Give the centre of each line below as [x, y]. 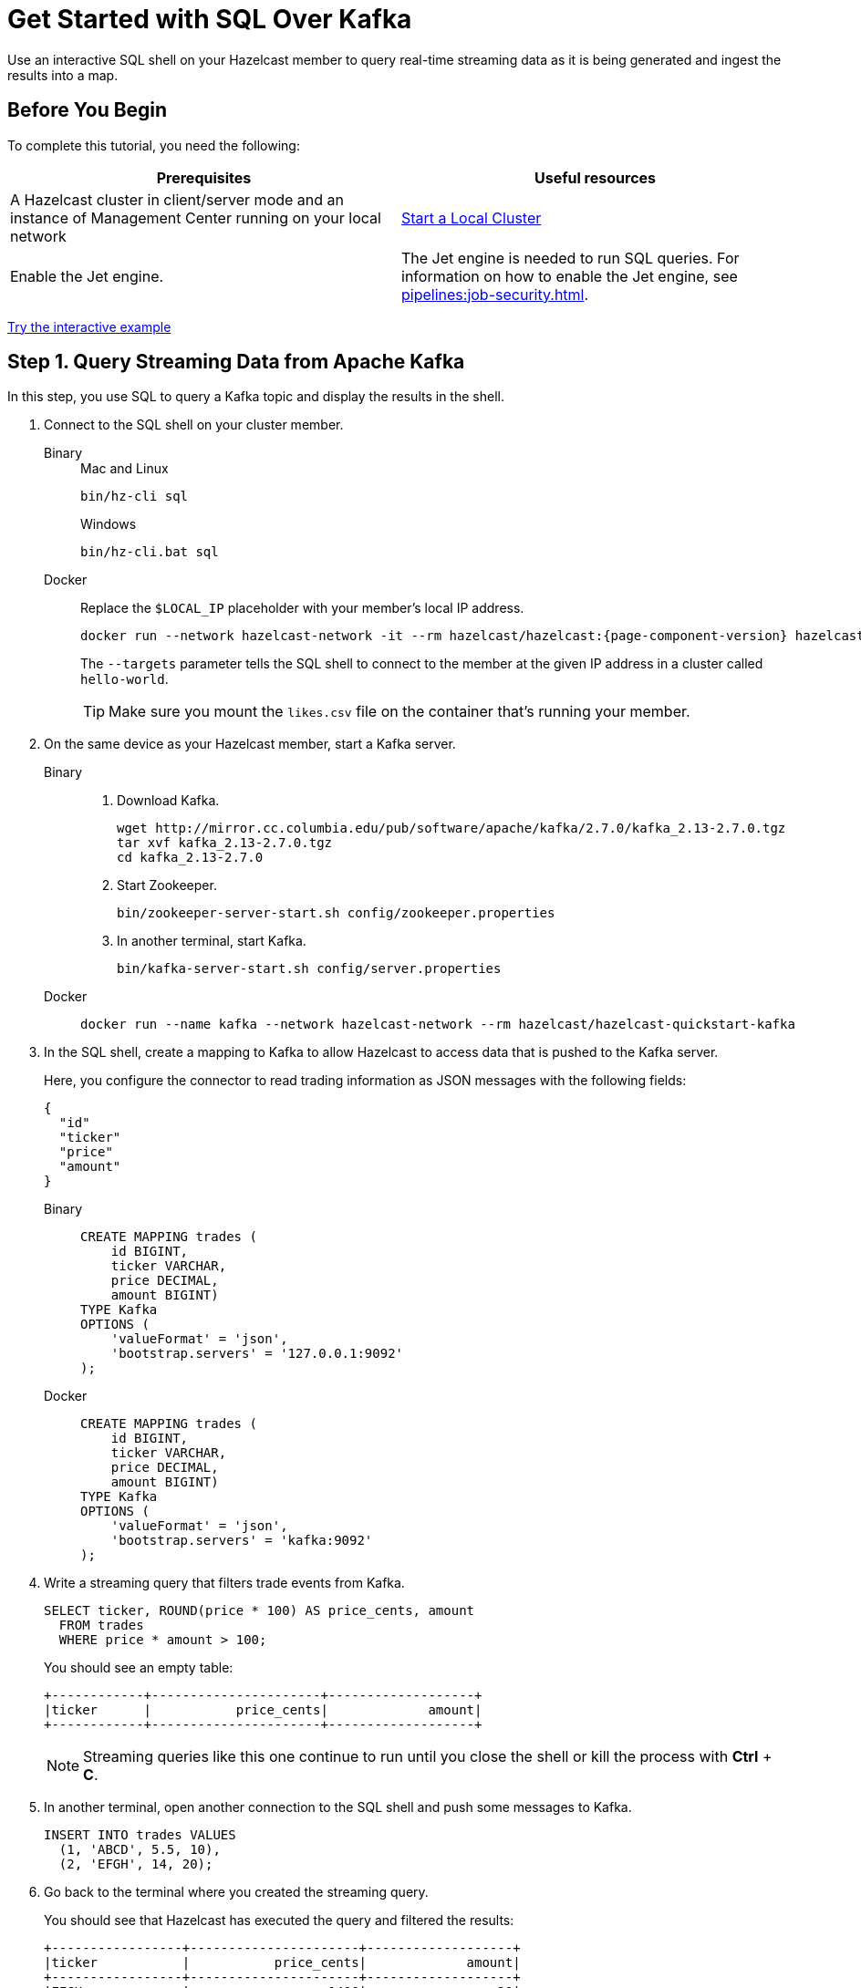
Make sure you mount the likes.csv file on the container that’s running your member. [399, 712]
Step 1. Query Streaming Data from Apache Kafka [236, 362]
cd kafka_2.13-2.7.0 [190, 858]
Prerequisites [204, 177]
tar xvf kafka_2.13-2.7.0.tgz [225, 843]
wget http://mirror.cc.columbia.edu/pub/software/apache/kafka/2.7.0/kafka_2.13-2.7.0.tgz [451, 828]
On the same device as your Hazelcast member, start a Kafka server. [250, 744]
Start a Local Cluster [472, 217]
